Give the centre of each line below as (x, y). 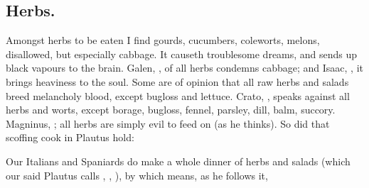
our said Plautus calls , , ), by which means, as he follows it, (137, 175)
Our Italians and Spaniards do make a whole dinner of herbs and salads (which (178, 161)
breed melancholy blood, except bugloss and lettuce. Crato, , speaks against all (178, 95)
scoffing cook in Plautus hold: (70, 137)
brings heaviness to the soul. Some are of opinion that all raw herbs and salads (177, 81)
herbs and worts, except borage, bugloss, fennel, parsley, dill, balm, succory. (171, 110)
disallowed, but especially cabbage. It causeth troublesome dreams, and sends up (182, 54)
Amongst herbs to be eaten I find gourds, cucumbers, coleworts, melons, (163, 40)
